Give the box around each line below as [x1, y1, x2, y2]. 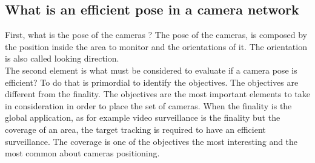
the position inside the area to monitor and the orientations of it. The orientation [5, 40, 307, 53]
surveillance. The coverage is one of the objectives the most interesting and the [5, 135, 298, 147]
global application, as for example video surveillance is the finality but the [5, 111, 280, 124]
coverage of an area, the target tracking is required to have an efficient [5, 123, 266, 135]
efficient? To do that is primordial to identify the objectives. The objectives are [5, 75, 299, 88]
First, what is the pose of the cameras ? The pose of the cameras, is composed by [5, 28, 307, 41]
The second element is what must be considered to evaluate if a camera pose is [5, 63, 297, 76]
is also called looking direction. [5, 52, 119, 65]
